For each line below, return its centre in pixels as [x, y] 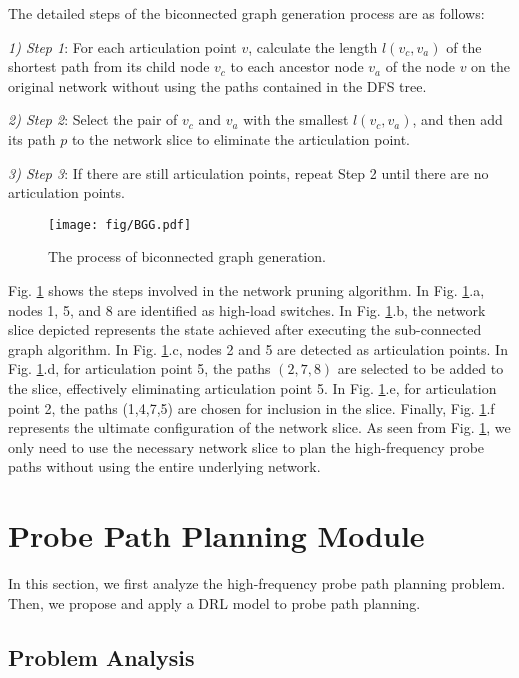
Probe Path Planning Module [216, 535]
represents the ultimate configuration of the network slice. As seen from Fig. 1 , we [259, 427]
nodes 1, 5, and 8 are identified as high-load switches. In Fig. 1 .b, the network [247, 309]
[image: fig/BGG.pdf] [120, 224]
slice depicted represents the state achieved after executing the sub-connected [245, 329]
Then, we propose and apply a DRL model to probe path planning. [214, 602]
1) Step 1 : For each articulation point [122, 46]
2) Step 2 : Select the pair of [93, 119]
